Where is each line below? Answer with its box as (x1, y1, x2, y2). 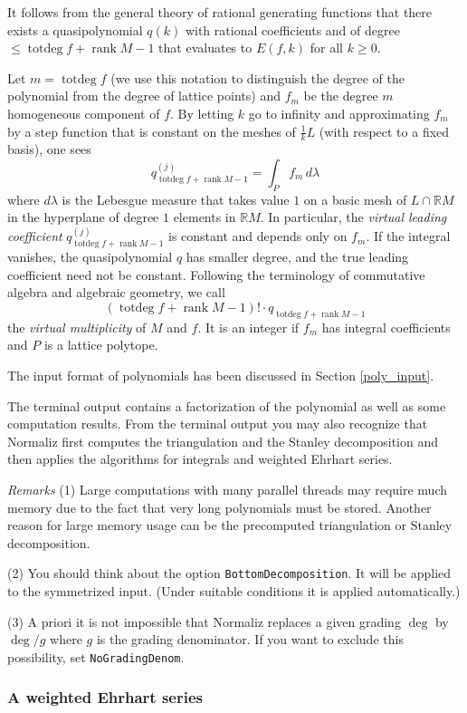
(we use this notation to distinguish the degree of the (110, 68, 405, 87)
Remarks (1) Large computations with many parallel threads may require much (7, 479, 447, 498)
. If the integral (366, 226, 451, 246)
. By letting (170, 103, 234, 122)
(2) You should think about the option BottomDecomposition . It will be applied (7, 564, 452, 583)
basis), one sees (7, 140, 91, 159)
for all (310, 38, 344, 57)
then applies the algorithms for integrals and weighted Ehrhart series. (7, 449, 393, 468)
